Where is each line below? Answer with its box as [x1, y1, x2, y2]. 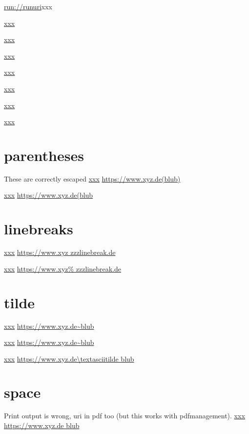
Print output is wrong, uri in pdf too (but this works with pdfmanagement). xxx [4, 411, 245, 421]
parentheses [4, 145, 84, 165]
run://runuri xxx [4, 1, 52, 11]
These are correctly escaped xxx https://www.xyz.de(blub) [4, 173, 181, 183]
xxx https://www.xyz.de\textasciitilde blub [4, 353, 134, 364]
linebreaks [4, 219, 73, 239]
